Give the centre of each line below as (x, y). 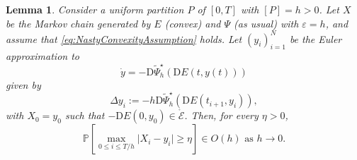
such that (85, 115)
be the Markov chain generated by (78, 23)
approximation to (42, 56)
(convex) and (193, 23)
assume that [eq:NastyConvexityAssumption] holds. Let (124, 38)
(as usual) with (266, 23)
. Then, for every (221, 115)
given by (23, 84)
